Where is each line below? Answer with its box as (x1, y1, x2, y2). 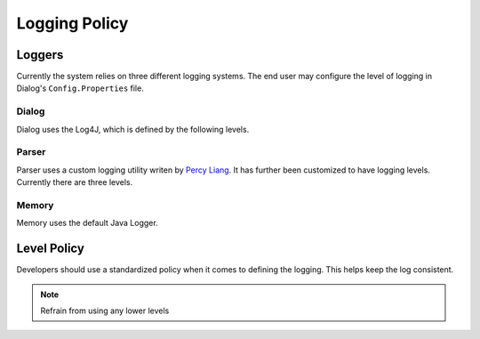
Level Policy (16, 241, 84, 256)
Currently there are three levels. (16, 177, 133, 188)
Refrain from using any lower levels (40, 305, 170, 316)
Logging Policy (16, 13, 129, 33)
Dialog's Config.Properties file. (16, 83, 144, 93)
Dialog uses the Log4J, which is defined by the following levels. (16, 124, 250, 134)
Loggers (16, 47, 64, 62)
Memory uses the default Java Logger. (16, 218, 159, 229)
